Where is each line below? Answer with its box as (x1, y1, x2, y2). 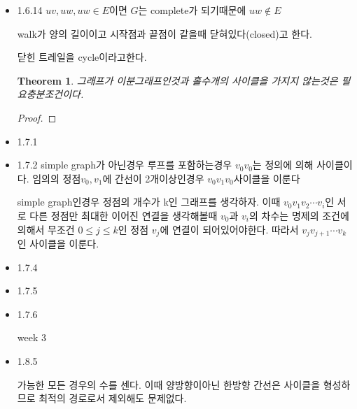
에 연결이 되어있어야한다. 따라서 (160, 222, 299, 236)
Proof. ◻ (17, 110, 57, 124)
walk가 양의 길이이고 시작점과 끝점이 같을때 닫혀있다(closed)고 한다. (17, 26, 312, 41)
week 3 (17, 330, 46, 345)
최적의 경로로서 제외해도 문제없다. (38, 391, 187, 406)
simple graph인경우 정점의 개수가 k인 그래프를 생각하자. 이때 (17, 194, 281, 209)
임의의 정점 (32, 171, 81, 185)
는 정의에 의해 (252, 157, 314, 172)
